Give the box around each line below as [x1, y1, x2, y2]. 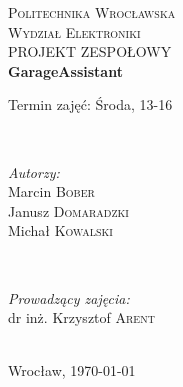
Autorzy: [8, 161, 60, 182]
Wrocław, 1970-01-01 [8, 360, 136, 381]
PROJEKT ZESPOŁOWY [8, 41, 172, 62]
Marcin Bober [8, 181, 95, 202]
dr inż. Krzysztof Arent [8, 307, 155, 328]
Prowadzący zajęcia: [8, 287, 130, 308]
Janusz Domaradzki [8, 200, 129, 221]
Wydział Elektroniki [8, 21, 141, 42]
